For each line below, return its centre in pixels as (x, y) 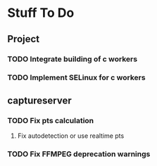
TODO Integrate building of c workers (73, 59)
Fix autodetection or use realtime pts (71, 136)
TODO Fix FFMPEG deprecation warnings (79, 154)
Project (24, 39)
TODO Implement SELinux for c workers (76, 77)
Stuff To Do (41, 13)
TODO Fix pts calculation (51, 120)
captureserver (39, 100)
